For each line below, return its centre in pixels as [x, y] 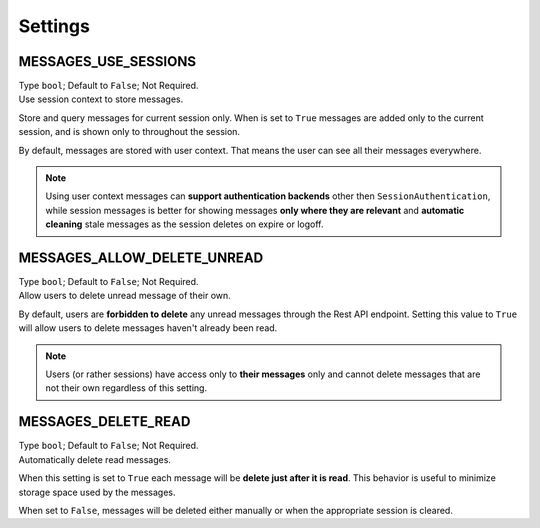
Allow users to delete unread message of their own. [125, 296]
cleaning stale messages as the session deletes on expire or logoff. [184, 224]
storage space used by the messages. [97, 492]
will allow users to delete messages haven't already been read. [148, 328]
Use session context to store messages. [101, 99]
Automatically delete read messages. [95, 459]
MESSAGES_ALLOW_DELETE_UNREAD [141, 258]
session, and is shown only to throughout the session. [129, 132]
